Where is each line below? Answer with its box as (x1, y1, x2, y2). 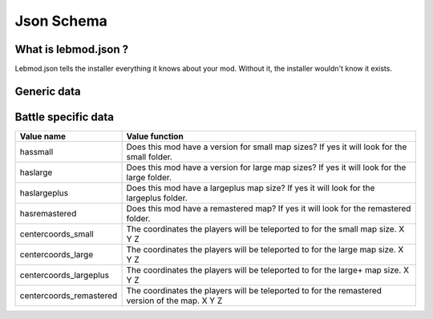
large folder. (126, 172, 172, 183)
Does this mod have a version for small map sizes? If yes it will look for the (126, 141, 407, 152)
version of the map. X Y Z (126, 295, 223, 306)
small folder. (126, 151, 172, 162)
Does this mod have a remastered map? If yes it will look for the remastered (126, 203, 411, 214)
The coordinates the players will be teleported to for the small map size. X (126, 223, 405, 234)
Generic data (14, 84, 81, 98)
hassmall (19, 146, 54, 157)
